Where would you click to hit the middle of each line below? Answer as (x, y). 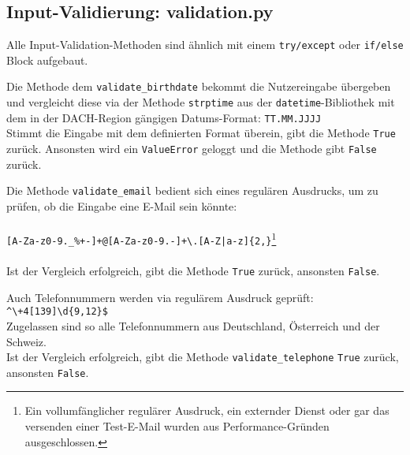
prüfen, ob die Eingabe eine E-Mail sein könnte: (122, 205)
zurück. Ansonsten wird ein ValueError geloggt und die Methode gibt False (192, 149)
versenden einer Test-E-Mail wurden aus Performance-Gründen (177, 426)
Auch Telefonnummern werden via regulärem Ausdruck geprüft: (160, 297)
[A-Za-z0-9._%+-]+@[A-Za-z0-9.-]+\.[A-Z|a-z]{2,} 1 (142, 238)
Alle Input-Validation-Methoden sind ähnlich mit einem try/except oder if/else (205, 45)
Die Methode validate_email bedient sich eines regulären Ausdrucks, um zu (192, 190)
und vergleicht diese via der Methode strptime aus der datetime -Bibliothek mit (201, 102)
